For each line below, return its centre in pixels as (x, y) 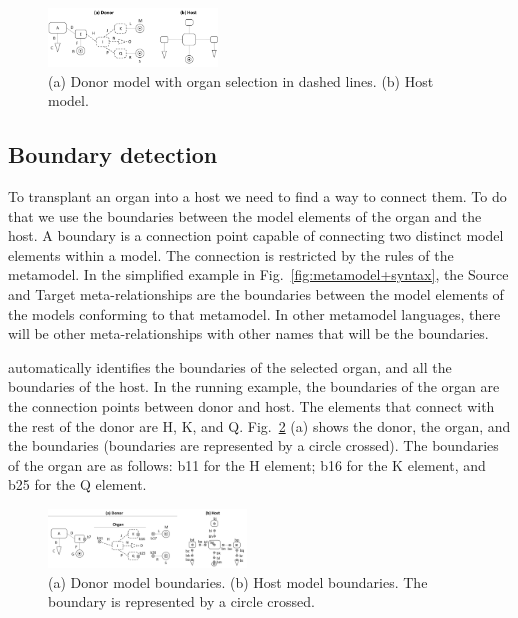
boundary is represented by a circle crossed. (181, 601)
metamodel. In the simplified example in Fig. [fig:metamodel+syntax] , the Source (258, 274)
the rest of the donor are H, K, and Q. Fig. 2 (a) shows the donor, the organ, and (259, 425)
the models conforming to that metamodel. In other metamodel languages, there (254, 313)
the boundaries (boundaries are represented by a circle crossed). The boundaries (253, 445)
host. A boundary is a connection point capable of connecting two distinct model (256, 235)
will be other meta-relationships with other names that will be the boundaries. (248, 333)
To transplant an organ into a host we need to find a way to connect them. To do (257, 196)
